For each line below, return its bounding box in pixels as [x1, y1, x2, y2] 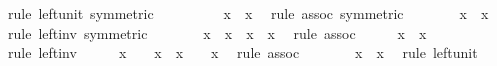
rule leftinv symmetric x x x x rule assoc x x [7, 22, 427, 43]
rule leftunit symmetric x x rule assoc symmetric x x [7, 3, 489, 23]
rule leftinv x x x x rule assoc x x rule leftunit [7, 42, 478, 63]
